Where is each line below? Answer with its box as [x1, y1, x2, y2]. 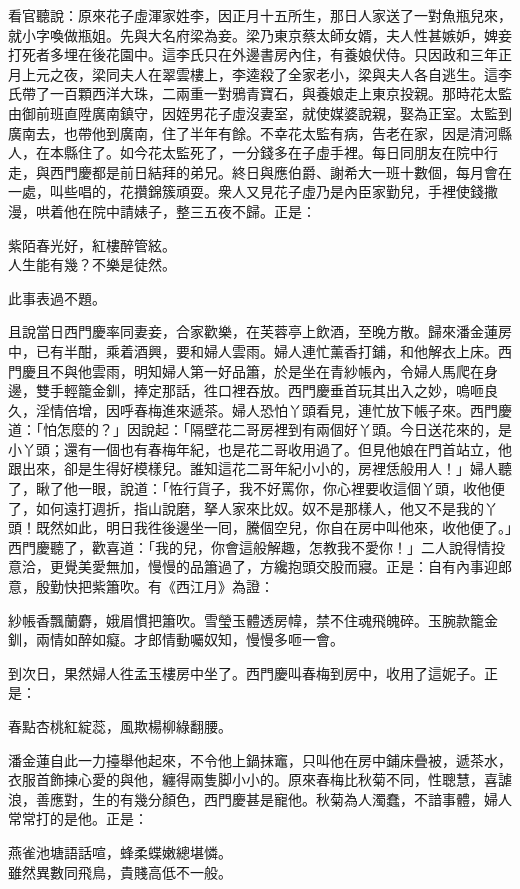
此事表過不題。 [8, 287, 106, 308]
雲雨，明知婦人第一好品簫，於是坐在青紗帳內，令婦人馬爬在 [91, 360, 484, 381]
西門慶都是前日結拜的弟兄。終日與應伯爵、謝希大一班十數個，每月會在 [49, 161, 512, 182]
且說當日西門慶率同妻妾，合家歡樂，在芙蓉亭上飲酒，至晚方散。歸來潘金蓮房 [8, 321, 512, 342]
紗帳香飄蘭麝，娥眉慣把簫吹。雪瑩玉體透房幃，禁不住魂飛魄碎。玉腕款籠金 [8, 609, 498, 630]
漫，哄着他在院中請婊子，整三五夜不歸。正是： [8, 200, 316, 221]
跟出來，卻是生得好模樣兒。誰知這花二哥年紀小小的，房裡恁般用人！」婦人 [8, 458, 498, 479]
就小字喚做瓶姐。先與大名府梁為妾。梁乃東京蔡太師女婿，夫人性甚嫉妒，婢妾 [8, 24, 512, 45]
